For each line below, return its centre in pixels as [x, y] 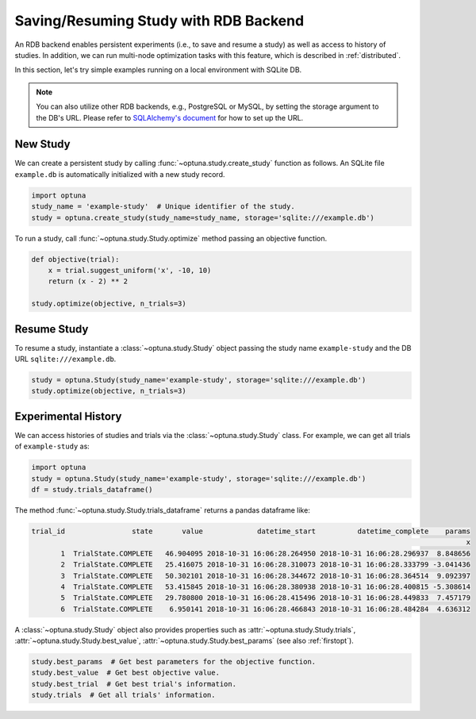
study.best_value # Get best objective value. [125, 673]
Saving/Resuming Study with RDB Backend [159, 21]
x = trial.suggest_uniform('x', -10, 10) [130, 270]
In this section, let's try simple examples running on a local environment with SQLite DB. [158, 70]
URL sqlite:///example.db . [65, 359]
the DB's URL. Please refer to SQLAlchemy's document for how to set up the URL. [170, 117]
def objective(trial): [75, 259]
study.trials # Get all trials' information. [123, 695]
